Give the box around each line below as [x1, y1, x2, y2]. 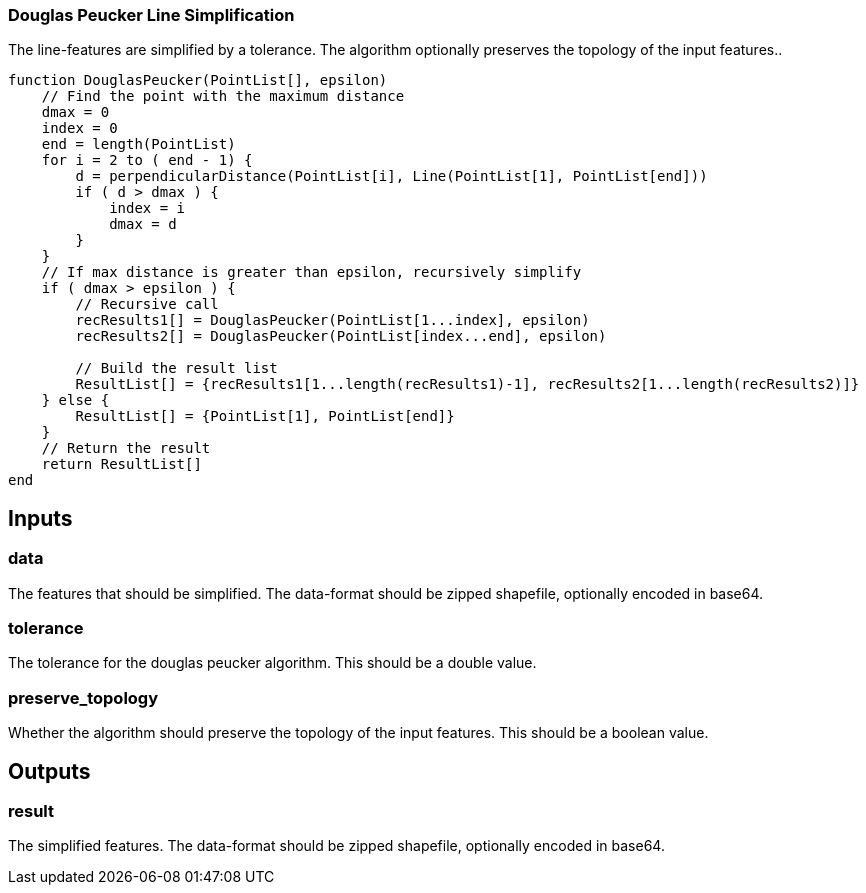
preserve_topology [8, 687, 159, 708]
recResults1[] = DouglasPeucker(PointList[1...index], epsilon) [75, 312, 590, 329]
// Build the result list [75, 360, 278, 377]
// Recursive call [75, 296, 219, 313]
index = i [109, 200, 186, 217]
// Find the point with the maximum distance [41, 88, 405, 105]
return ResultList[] [41, 456, 202, 473]
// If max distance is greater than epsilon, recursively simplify [41, 264, 582, 281]
